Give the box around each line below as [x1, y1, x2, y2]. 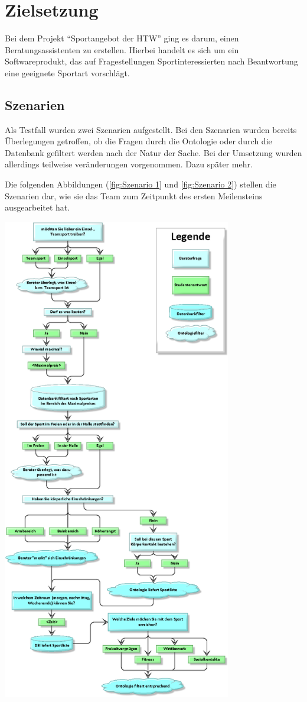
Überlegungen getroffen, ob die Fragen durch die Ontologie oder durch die [5, 135, 272, 147]
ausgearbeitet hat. [5, 201, 70, 213]
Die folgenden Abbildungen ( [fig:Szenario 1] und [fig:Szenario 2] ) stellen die [5, 178, 276, 190]
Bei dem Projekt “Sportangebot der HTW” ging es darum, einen [5, 32, 239, 44]
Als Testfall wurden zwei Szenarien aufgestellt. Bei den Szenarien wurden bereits [5, 123, 297, 135]
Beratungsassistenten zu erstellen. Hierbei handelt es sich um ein [5, 43, 239, 56]
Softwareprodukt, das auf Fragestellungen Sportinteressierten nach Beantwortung [5, 55, 298, 67]
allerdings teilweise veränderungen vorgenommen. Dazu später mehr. [5, 158, 253, 170]
